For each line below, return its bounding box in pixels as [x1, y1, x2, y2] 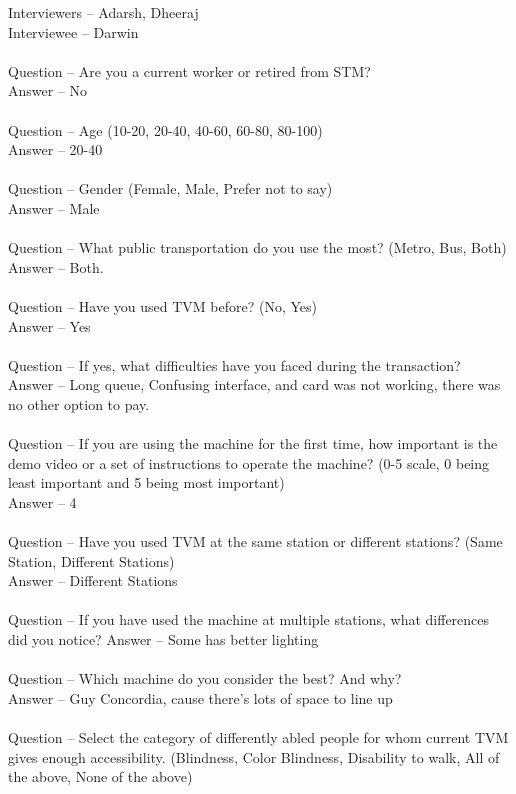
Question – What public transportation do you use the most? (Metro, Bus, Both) [8, 237, 507, 258]
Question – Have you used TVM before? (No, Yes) [8, 295, 318, 316]
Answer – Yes [8, 315, 91, 336]
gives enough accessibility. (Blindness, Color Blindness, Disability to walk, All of [8, 746, 500, 767]
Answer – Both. [8, 256, 104, 277]
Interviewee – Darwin [8, 21, 139, 42]
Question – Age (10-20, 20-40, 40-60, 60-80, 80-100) [8, 119, 323, 140]
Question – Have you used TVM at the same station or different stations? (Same [8, 531, 503, 552]
